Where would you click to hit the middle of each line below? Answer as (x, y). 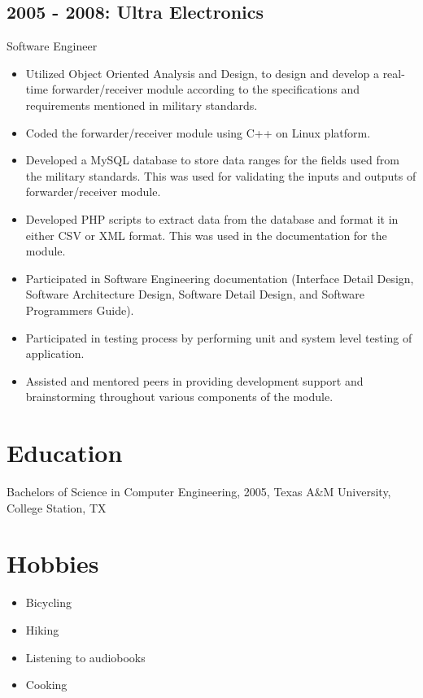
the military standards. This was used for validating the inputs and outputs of (221, 175)
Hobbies (53, 563)
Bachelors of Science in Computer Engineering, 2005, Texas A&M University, (199, 492)
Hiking (42, 629)
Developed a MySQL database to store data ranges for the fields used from (212, 160)
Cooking (46, 685)
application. (55, 353)
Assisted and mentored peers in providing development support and (194, 380)
